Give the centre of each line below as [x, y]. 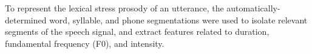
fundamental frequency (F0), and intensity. [85, 43]
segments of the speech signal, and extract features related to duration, [137, 31]
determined [26, 19]
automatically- [253, 8]
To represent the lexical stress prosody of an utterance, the [114, 8]
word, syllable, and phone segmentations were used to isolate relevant [178, 19]
